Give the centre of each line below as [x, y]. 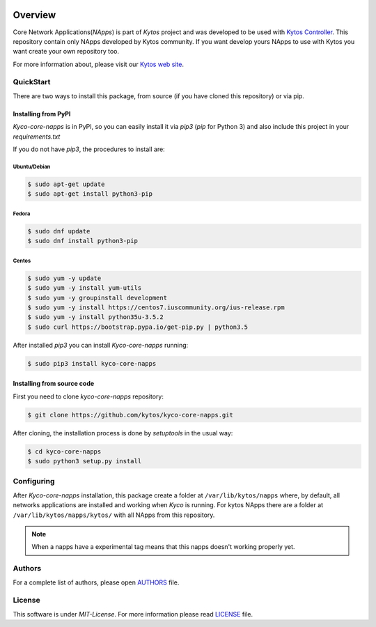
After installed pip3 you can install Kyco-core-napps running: [101, 345]
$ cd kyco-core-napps [64, 451]
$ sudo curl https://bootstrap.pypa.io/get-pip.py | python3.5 [138, 327]
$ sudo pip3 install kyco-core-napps [92, 363]
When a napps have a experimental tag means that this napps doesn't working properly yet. [163, 547]
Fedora [22, 214]
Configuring [34, 481]
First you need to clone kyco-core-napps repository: [88, 396]
